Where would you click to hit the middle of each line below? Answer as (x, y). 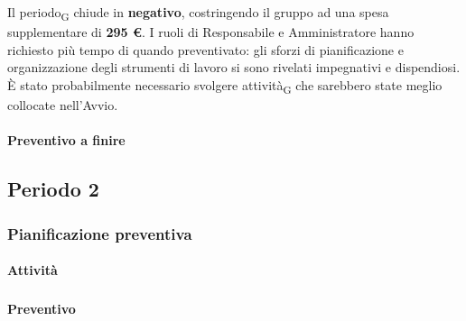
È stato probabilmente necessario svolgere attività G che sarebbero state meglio (225, 86)
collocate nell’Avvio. (63, 105)
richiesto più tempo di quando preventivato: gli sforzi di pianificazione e (205, 49)
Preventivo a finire (66, 140)
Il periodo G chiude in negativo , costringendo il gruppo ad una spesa (198, 13)
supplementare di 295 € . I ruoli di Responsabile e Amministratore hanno (211, 32)
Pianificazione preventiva (100, 233)
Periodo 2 (53, 189)
